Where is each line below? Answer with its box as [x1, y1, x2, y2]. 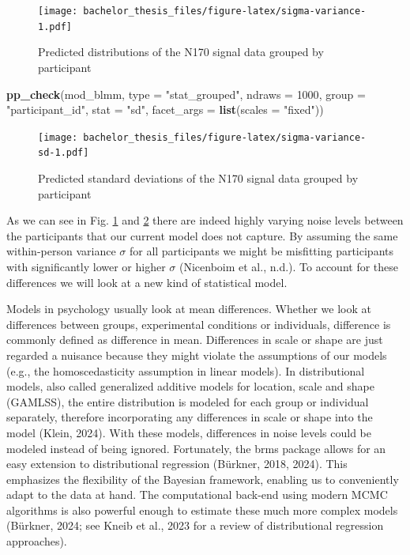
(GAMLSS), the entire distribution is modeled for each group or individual [6, 393, 369, 410]
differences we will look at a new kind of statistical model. [6, 274, 288, 290]
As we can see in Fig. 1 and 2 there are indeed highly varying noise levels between [6, 212, 404, 228]
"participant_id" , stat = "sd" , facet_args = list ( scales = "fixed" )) [6, 101, 324, 118]
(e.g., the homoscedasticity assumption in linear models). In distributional [6, 362, 365, 379]
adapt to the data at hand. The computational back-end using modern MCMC [6, 486, 388, 503]
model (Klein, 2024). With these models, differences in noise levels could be [6, 424, 371, 440]
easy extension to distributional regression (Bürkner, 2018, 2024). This [6, 455, 348, 472]
